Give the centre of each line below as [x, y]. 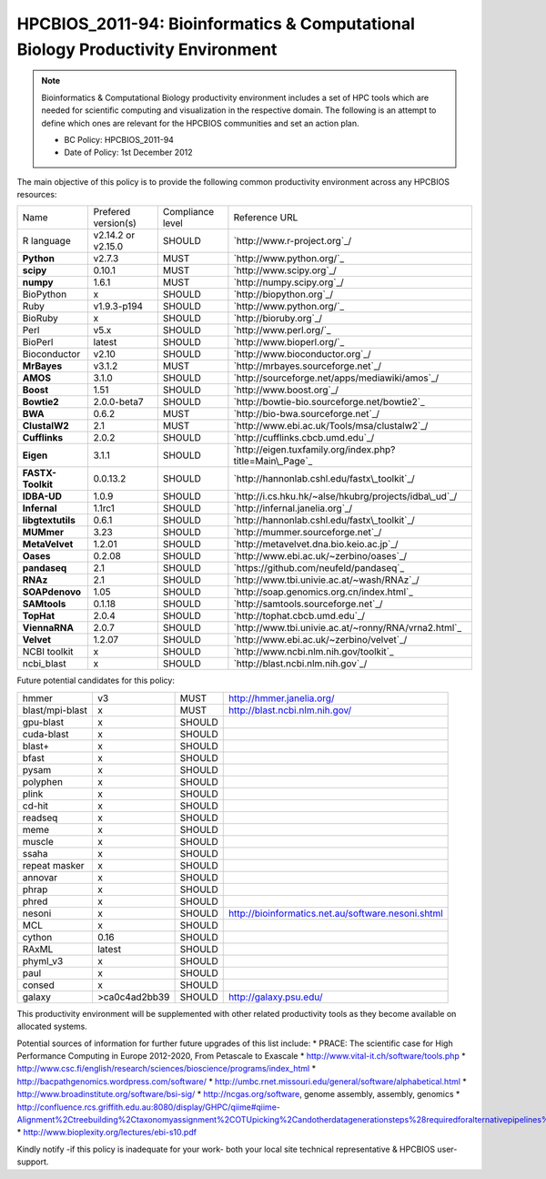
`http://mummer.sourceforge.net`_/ [308, 533]
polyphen [43, 781]
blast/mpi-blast [55, 710]
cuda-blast [45, 734]
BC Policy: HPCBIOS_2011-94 [119, 139]
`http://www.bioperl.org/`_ [289, 342]
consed [38, 985]
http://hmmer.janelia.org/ [282, 698]
